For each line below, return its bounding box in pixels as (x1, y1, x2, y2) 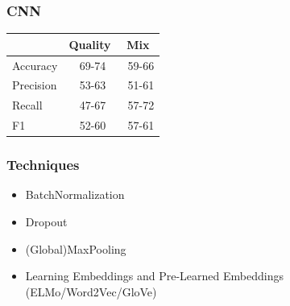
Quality (68, 35, 111, 52)
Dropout (25, 213, 68, 229)
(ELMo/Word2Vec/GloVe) (25, 283, 157, 300)
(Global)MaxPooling (25, 240, 126, 257)
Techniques (6, 155, 80, 175)
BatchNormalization (25, 186, 125, 203)
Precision (12, 76, 57, 93)
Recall (12, 97, 43, 114)
